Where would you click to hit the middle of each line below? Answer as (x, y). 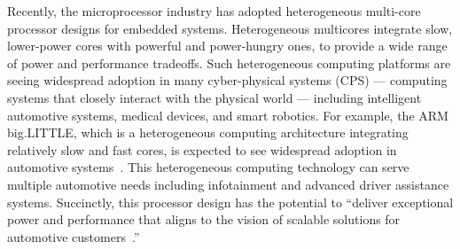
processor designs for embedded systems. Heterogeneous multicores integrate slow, (230, 28)
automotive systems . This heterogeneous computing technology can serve (208, 167)
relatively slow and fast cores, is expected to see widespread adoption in (202, 149)
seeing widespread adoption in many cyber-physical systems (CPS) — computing (227, 80)
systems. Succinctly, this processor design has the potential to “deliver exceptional (230, 202)
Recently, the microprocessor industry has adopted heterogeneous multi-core (214, 11)
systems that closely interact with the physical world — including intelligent (214, 97)
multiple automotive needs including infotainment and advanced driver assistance (228, 184)
